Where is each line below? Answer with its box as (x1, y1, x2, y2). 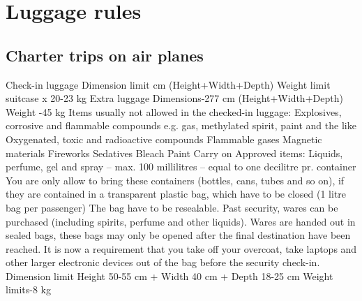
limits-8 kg (6, 282, 52, 297)
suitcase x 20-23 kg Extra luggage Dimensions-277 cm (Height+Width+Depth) (6, 91, 343, 105)
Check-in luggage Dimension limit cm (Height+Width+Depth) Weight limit (6, 77, 331, 91)
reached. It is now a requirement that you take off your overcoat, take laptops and (6, 241, 357, 256)
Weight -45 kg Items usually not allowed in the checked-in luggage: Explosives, (6, 104, 342, 119)
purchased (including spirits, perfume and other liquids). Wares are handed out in (6, 214, 356, 228)
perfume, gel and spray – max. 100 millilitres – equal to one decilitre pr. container (6, 159, 356, 174)
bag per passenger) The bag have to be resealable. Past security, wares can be (6, 200, 338, 214)
